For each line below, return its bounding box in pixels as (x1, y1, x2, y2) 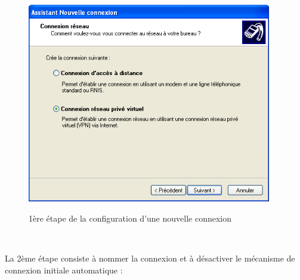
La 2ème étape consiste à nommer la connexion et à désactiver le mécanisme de (5, 252, 295, 265)
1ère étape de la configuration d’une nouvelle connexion (29, 212, 231, 225)
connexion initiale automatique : (5, 263, 123, 276)
